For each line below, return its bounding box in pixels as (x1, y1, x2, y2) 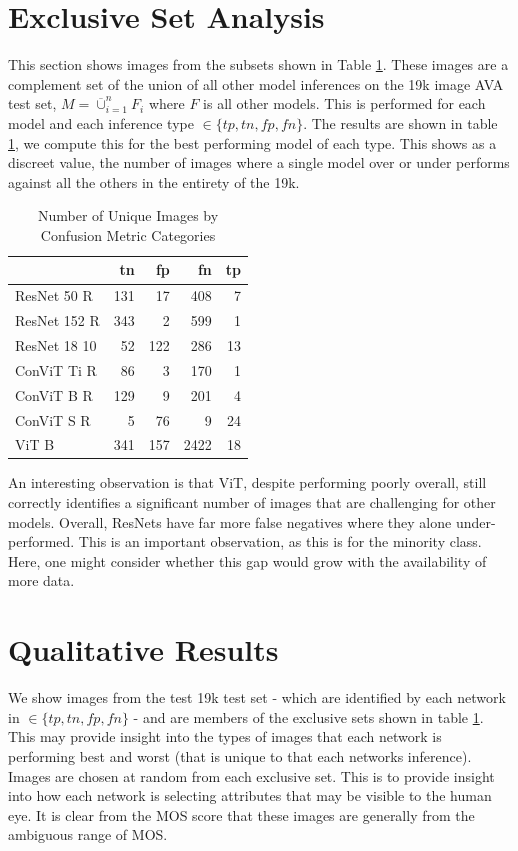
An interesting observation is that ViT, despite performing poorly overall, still (8, 472, 487, 493)
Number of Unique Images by (37, 205, 219, 226)
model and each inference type (8, 112, 194, 133)
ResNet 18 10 (15, 335, 97, 355)
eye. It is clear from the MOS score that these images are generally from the (8, 804, 475, 825)
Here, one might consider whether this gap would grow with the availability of (8, 550, 487, 571)
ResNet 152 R (15, 310, 100, 331)
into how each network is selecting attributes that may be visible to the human (8, 785, 492, 806)
